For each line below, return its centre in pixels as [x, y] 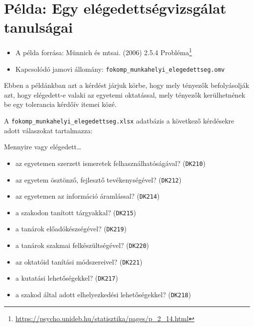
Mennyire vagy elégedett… [43, 147]
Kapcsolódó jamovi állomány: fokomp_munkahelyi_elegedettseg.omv [120, 69]
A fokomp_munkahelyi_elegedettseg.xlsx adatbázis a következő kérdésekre [119, 121]
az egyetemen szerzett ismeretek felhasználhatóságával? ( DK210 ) [110, 163]
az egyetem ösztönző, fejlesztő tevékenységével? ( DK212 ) [98, 179]
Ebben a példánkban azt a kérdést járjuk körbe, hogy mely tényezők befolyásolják [127, 85]
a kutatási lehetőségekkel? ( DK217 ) [67, 278]
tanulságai [39, 27]
